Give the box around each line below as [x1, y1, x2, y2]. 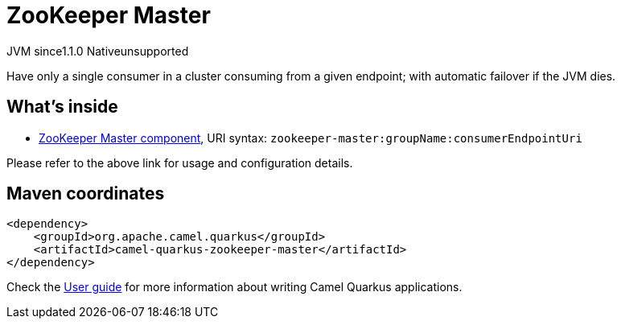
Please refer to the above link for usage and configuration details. [6, 155, 353, 170]
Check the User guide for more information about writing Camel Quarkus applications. [6, 280, 463, 294]
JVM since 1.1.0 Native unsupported [6, 43, 189, 58]
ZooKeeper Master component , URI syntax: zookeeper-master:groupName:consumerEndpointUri [39, 130, 582, 145]
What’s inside [6, 97, 118, 117]
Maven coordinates [6, 183, 165, 204]
